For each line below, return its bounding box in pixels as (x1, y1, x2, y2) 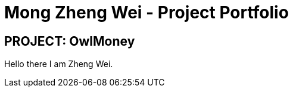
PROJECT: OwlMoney (4, 33, 135, 49)
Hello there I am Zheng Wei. (4, 59, 113, 69)
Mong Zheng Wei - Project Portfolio (4, 2, 289, 23)
